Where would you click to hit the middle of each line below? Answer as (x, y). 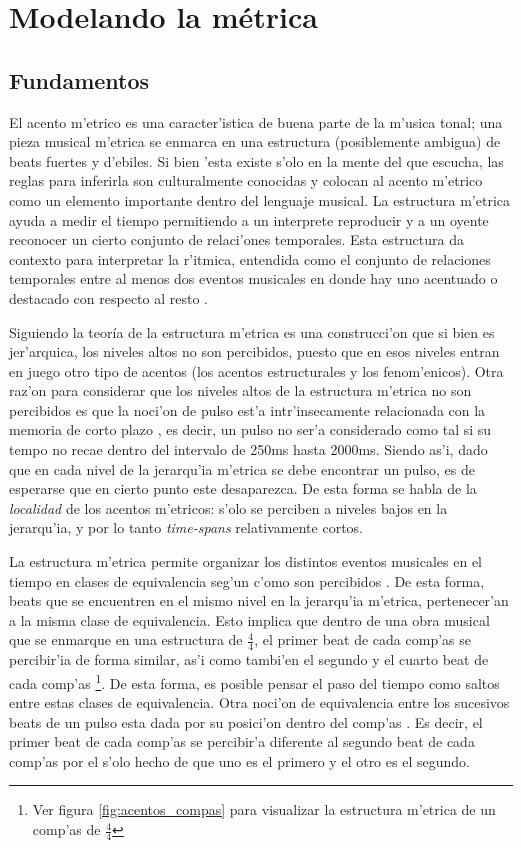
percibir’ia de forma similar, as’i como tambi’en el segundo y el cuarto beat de (249, 659)
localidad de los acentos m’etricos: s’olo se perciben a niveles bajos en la (228, 507)
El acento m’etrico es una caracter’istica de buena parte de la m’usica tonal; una (256, 121)
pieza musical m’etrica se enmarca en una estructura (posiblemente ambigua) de (255, 141)
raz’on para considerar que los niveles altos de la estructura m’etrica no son (240, 390)
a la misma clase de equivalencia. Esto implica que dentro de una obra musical (249, 619)
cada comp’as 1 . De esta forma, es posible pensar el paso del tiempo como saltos (254, 681)
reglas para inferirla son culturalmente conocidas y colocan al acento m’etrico (246, 180)
